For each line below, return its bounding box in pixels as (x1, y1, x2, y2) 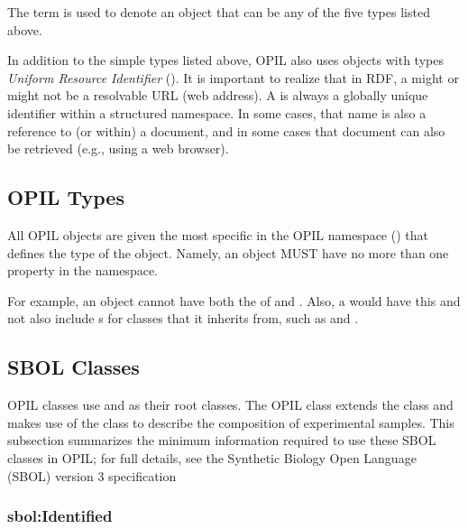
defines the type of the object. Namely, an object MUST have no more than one (7, 243, 449, 262)
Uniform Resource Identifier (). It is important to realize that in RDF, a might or (7, 68, 459, 87)
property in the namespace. (7, 261, 158, 280)
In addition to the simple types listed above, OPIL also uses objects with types (7, 51, 444, 70)
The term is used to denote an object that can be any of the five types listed (7, 3, 430, 21)
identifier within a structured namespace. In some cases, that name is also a (7, 103, 427, 122)
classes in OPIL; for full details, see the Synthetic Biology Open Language (7, 448, 417, 467)
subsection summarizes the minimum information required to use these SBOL (7, 431, 436, 450)
